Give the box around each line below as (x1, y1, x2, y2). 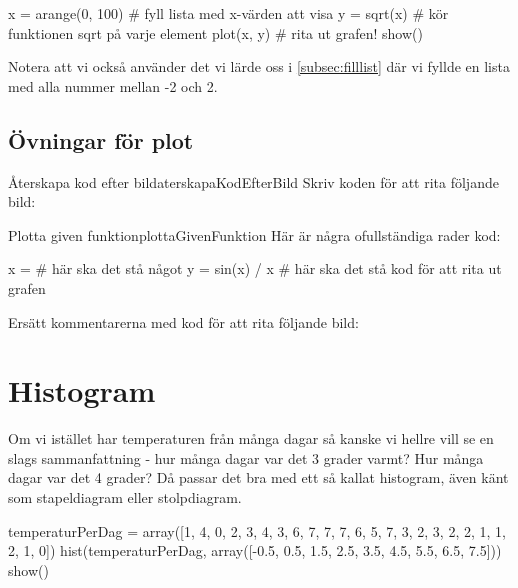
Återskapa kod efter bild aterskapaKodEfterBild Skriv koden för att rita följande (8, 171, 499, 192)
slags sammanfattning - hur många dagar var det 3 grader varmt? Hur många (8, 447, 484, 468)
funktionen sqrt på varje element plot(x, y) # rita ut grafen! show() (8, 22, 423, 43)
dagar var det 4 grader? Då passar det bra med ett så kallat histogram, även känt (8, 467, 509, 488)
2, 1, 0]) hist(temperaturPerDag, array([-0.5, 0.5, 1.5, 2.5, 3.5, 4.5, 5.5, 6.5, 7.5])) (8, 540, 502, 561)
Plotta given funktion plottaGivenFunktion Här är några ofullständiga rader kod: (8, 224, 501, 245)
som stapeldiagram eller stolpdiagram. (8, 487, 242, 508)
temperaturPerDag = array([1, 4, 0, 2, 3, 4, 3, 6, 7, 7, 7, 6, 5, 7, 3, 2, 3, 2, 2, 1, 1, (8, 520, 506, 541)
